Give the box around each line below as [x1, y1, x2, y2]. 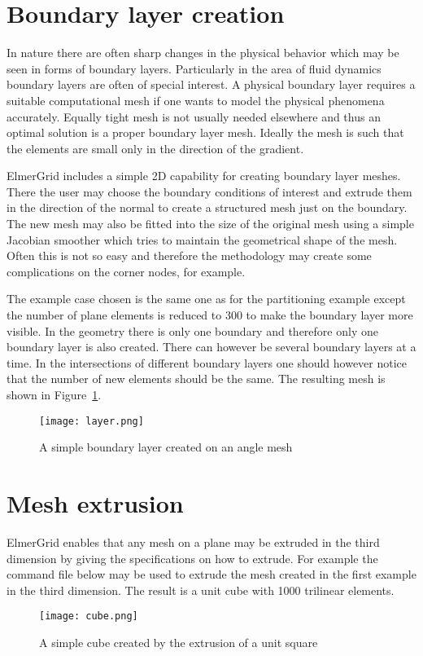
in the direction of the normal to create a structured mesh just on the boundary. [7, 199, 408, 216]
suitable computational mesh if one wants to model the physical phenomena [7, 91, 385, 108]
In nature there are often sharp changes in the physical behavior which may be [7, 44, 399, 61]
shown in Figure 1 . [7, 386, 102, 403]
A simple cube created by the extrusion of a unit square [39, 634, 318, 650]
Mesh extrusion [7, 486, 184, 520]
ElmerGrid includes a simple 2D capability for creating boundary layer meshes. [7, 167, 401, 184]
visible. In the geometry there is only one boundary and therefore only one [7, 322, 378, 339]
